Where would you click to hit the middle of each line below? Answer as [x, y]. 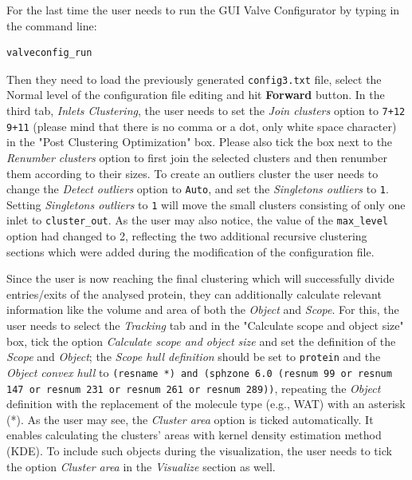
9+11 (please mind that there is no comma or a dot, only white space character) [202, 126]
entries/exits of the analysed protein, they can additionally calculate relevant [194, 294]
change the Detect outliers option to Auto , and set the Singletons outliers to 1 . [198, 189]
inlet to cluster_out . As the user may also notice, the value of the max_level [198, 220]
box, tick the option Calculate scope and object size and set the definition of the [201, 341]
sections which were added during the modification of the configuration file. [190, 251]
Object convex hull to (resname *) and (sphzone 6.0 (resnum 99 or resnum [199, 372]
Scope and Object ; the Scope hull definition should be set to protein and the [194, 357]
